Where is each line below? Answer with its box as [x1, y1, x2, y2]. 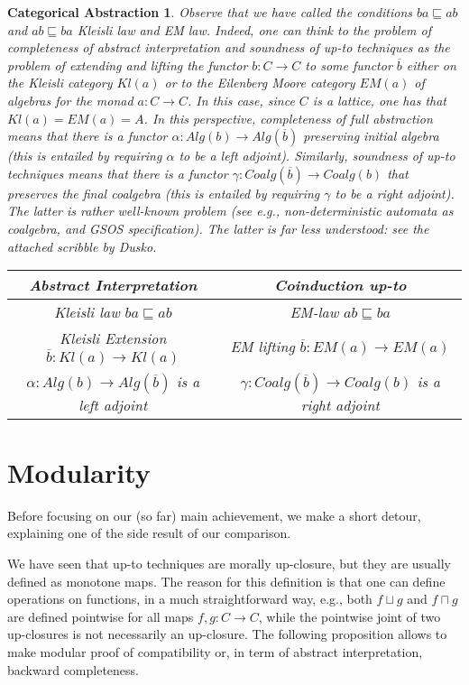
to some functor [305, 55, 392, 74]
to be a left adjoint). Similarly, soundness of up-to [179, 146, 455, 165]
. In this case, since [187, 90, 295, 109]
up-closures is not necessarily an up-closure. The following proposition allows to [7, 625, 447, 643]
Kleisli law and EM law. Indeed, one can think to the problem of [77, 20, 432, 39]
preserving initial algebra [303, 126, 439, 145]
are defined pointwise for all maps [7, 606, 194, 625]
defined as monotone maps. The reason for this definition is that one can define [7, 571, 446, 590]
